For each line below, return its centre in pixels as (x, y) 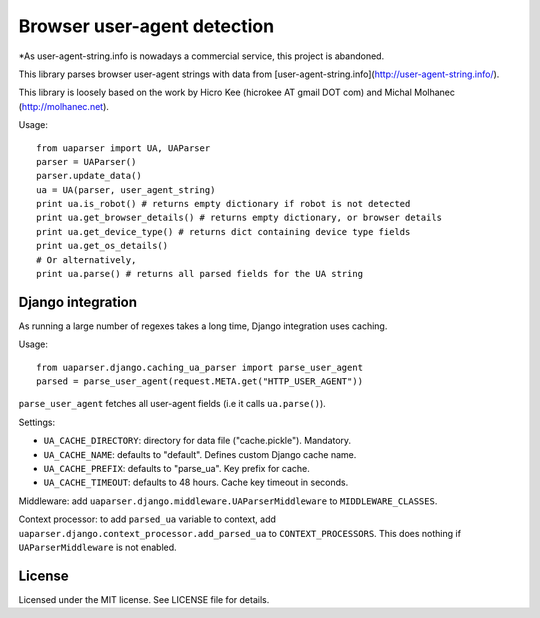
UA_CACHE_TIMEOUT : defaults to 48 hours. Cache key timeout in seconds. (196, 482)
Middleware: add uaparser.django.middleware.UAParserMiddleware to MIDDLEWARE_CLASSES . (228, 501)
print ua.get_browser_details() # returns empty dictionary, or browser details (239, 218)
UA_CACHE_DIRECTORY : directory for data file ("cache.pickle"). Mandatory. (197, 441)
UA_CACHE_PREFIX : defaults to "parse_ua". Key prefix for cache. (176, 469)
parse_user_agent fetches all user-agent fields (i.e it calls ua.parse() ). (172, 404)
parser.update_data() (89, 176)
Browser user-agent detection (146, 26)
